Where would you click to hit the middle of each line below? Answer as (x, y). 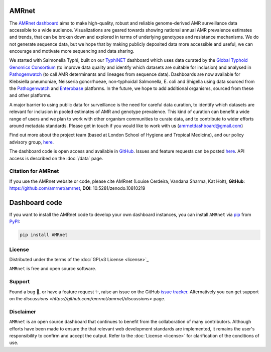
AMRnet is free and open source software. (53, 269)
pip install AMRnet (44, 235)
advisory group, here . (32, 142)
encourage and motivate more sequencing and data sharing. (72, 51)
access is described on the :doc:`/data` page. (56, 158)
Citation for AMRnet (34, 171)
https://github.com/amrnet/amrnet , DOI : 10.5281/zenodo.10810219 (77, 188)
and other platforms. (30, 95)
